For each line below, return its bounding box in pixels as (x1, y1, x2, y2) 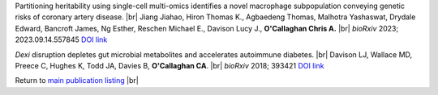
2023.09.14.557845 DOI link (15, 35, 108, 44)
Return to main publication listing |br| (15, 76, 140, 85)
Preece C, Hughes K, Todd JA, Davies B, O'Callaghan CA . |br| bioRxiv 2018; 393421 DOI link (15, 60, 324, 70)
